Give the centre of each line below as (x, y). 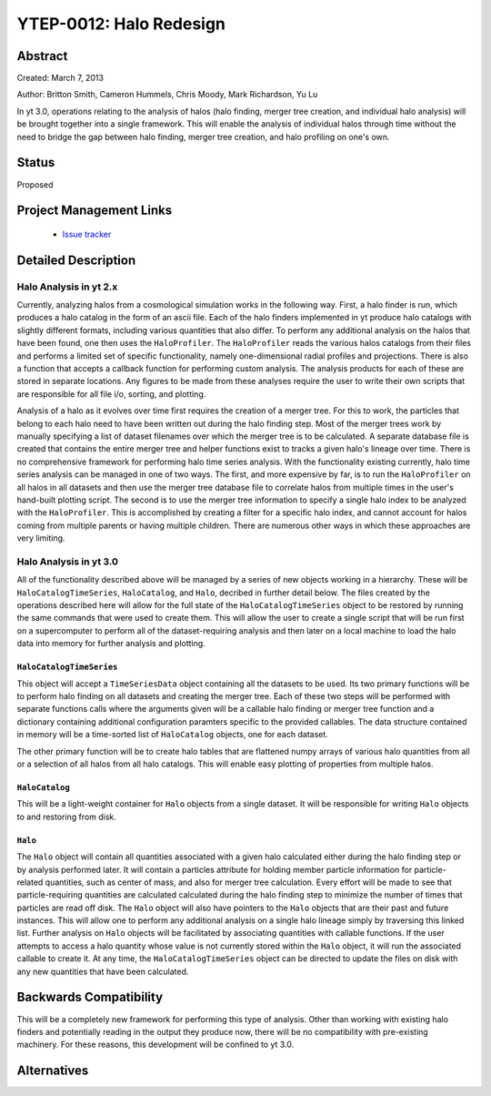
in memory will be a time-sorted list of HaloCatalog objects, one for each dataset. (173, 735)
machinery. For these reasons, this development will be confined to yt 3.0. (155, 1045)
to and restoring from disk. (67, 817)
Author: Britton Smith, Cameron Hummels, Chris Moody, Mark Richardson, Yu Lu (167, 95)
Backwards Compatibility (90, 997)
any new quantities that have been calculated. (103, 971)
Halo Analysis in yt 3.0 (67, 562)
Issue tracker (87, 234)
